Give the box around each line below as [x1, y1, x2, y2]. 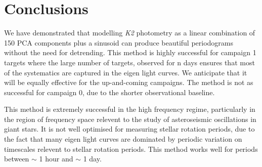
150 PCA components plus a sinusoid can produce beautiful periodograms [4, 37, 234, 48]
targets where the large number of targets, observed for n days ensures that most [4, 57, 255, 67]
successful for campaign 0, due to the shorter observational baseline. [4, 87, 215, 97]
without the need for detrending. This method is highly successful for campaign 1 [4, 47, 256, 58]
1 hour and [39, 153, 73, 164]
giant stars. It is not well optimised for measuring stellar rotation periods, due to [4, 123, 255, 134]
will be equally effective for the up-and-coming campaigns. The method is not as [4, 77, 253, 88]
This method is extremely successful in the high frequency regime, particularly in [4, 104, 255, 114]
